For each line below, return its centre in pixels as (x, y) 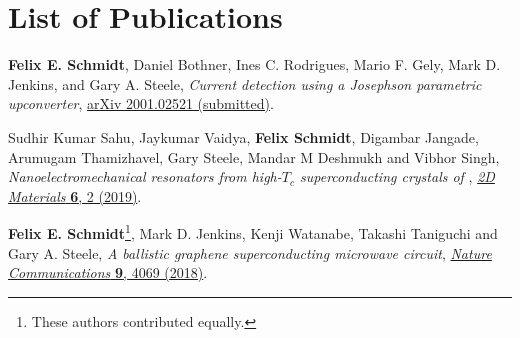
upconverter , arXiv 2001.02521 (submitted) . (141, 103)
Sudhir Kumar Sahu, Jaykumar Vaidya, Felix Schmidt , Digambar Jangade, (243, 136)
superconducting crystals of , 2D (397, 176)
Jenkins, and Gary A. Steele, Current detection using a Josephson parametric (245, 83)
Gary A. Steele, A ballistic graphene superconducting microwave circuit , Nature (250, 252)
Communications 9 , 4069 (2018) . (108, 272)
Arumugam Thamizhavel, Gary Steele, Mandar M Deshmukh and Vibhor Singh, (254, 156)
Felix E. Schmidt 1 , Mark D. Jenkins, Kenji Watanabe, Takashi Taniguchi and (253, 231)
